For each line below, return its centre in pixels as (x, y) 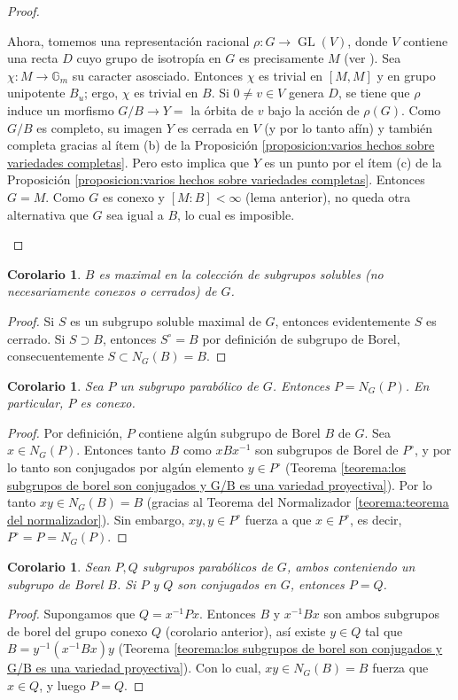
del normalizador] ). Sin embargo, (96, 519)
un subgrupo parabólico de (189, 385)
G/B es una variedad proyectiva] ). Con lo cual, (134, 668)
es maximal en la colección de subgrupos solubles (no (241, 273)
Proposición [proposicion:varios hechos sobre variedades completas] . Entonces (216, 179)
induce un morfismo (61, 109)
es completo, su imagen (99, 127)
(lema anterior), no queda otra (328, 196)
